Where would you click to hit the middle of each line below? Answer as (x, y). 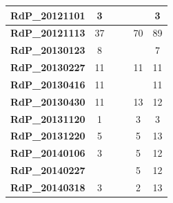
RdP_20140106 (48, 153)
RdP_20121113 (48, 33)
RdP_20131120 (48, 118)
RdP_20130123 (48, 50)
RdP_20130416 (48, 84)
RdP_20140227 (48, 170)
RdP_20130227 (48, 67)
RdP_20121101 (48, 15)
